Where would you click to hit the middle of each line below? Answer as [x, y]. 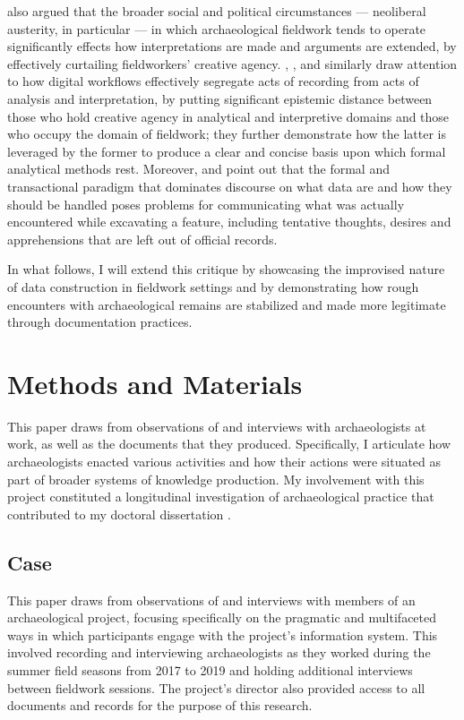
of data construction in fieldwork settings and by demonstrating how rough [213, 286]
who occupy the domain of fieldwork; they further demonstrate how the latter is [227, 134]
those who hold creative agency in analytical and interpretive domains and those [228, 116]
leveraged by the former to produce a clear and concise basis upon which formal [227, 151]
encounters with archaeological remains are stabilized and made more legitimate [227, 304]
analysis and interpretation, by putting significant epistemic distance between [220, 98]
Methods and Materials [155, 383]
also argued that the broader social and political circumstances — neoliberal [217, 11]
